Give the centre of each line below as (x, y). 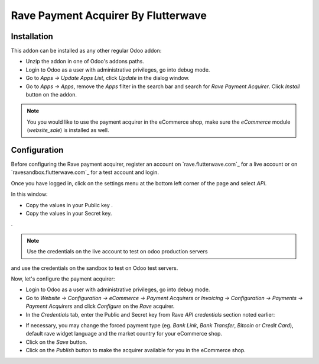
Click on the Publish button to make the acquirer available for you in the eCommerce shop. (136, 350)
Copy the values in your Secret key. (69, 214)
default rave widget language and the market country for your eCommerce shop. (124, 334)
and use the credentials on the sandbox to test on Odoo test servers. (95, 268)
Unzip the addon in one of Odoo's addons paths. (85, 62)
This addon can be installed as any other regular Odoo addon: (86, 51)
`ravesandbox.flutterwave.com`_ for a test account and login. (85, 172)
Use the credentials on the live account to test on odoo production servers (117, 252)
